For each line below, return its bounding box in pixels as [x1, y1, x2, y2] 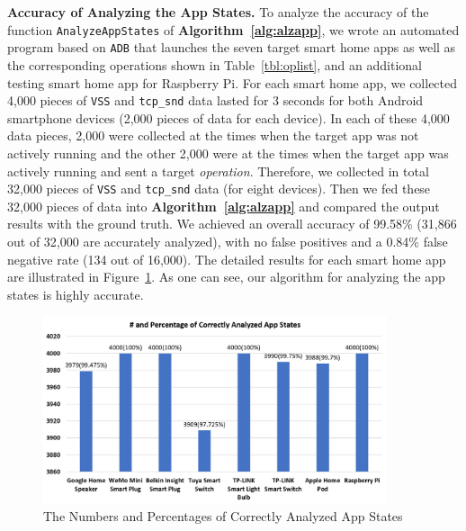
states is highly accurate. [7, 284, 144, 303]
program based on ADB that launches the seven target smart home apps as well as [7, 38, 456, 57]
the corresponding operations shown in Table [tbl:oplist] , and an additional [7, 55, 422, 74]
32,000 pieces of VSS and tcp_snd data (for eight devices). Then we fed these [7, 179, 431, 198]
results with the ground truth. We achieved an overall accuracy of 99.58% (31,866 [7, 214, 457, 233]
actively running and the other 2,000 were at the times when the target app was [7, 143, 449, 162]
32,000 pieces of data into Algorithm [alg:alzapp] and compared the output [7, 196, 440, 215]
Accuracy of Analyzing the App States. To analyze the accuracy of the [7, 3, 429, 21]
